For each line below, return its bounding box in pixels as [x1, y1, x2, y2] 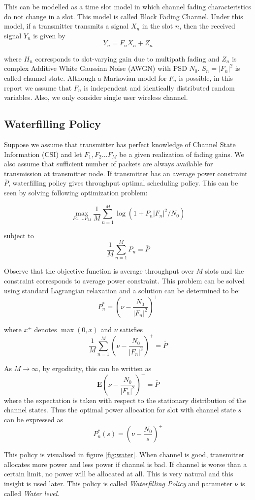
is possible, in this [179, 73, 233, 83]
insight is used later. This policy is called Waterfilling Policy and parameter [4, 478, 232, 488]
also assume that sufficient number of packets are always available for [4, 158, 213, 169]
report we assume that [4, 82, 72, 93]
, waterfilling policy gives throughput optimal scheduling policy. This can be [8, 178, 238, 188]
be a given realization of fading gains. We [119, 149, 244, 159]
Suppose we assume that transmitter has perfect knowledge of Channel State [4, 139, 236, 149]
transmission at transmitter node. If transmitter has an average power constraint [4, 168, 248, 178]
